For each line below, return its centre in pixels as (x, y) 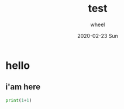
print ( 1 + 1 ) (19, 100)
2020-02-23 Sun (98, 36)
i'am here (23, 87)
